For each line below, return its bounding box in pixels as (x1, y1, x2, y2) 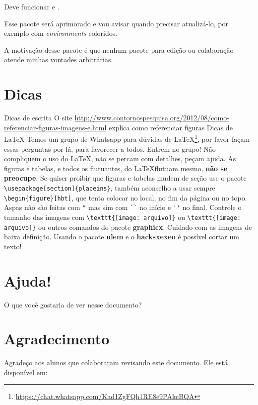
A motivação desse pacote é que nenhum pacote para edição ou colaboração (4, 44, 234, 55)
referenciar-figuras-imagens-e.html (4, 122, 107, 132)
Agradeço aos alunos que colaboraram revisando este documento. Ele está (4, 357, 228, 368)
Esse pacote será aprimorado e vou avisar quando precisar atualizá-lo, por (4, 18, 228, 28)
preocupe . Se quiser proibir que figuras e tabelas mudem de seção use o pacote (4, 173, 247, 183)
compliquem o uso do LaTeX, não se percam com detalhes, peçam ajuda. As (4, 153, 236, 164)
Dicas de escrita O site (4, 112, 72, 123)
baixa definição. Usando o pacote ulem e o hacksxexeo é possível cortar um (4, 231, 239, 242)
